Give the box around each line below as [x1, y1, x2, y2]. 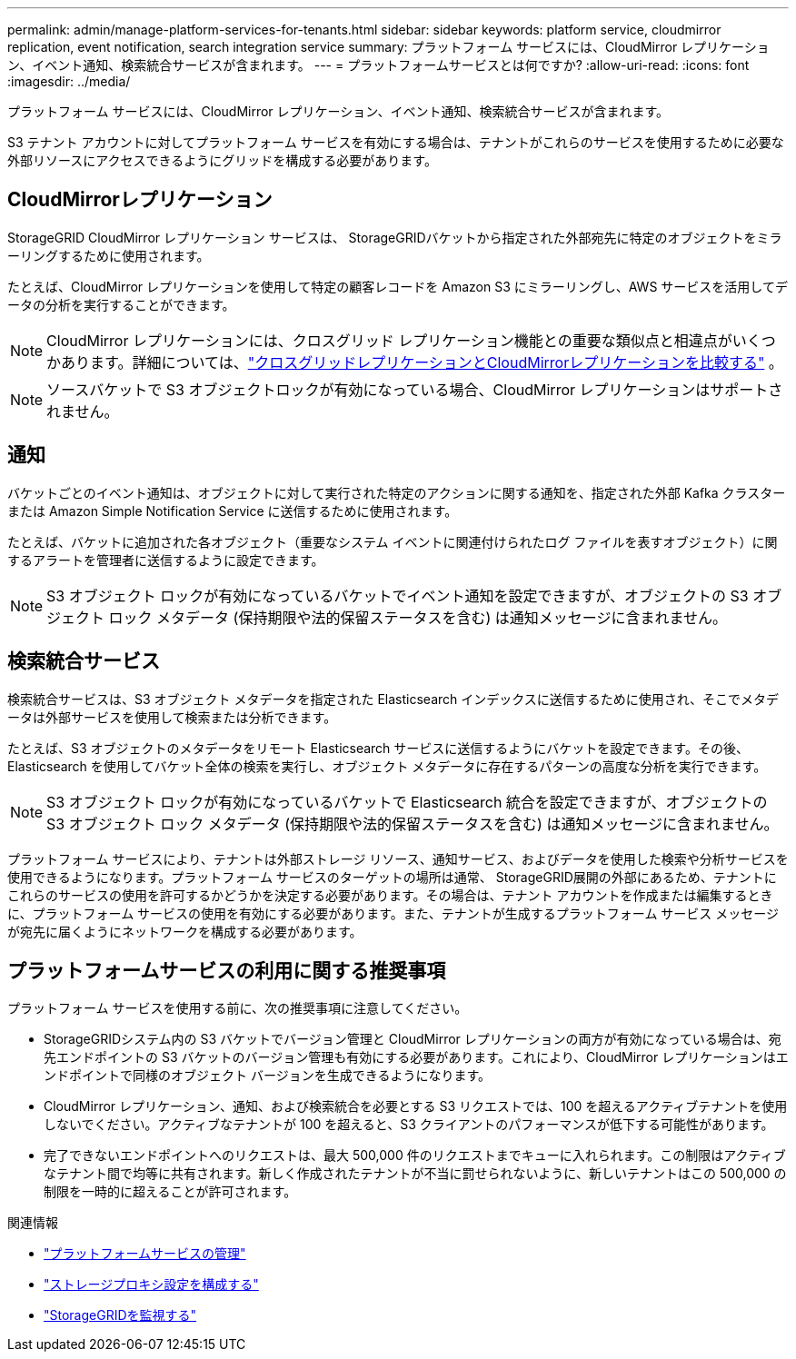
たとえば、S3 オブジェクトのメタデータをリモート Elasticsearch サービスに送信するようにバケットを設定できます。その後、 [7, 739, 749, 756]
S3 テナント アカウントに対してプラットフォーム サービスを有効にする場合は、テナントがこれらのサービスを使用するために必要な [7, 134, 784, 150]
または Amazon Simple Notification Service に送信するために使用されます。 [7, 502, 458, 519]
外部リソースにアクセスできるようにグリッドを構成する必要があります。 [7, 153, 437, 168]
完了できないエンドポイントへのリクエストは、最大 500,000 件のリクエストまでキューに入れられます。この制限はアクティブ [44, 1147, 786, 1164]
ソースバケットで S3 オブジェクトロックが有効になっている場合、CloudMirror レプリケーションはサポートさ [46, 380, 783, 399]
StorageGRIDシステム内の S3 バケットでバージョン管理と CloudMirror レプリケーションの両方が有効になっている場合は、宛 [44, 1031, 781, 1047]
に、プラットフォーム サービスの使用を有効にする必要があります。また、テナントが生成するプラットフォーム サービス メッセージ [7, 905, 780, 921]
